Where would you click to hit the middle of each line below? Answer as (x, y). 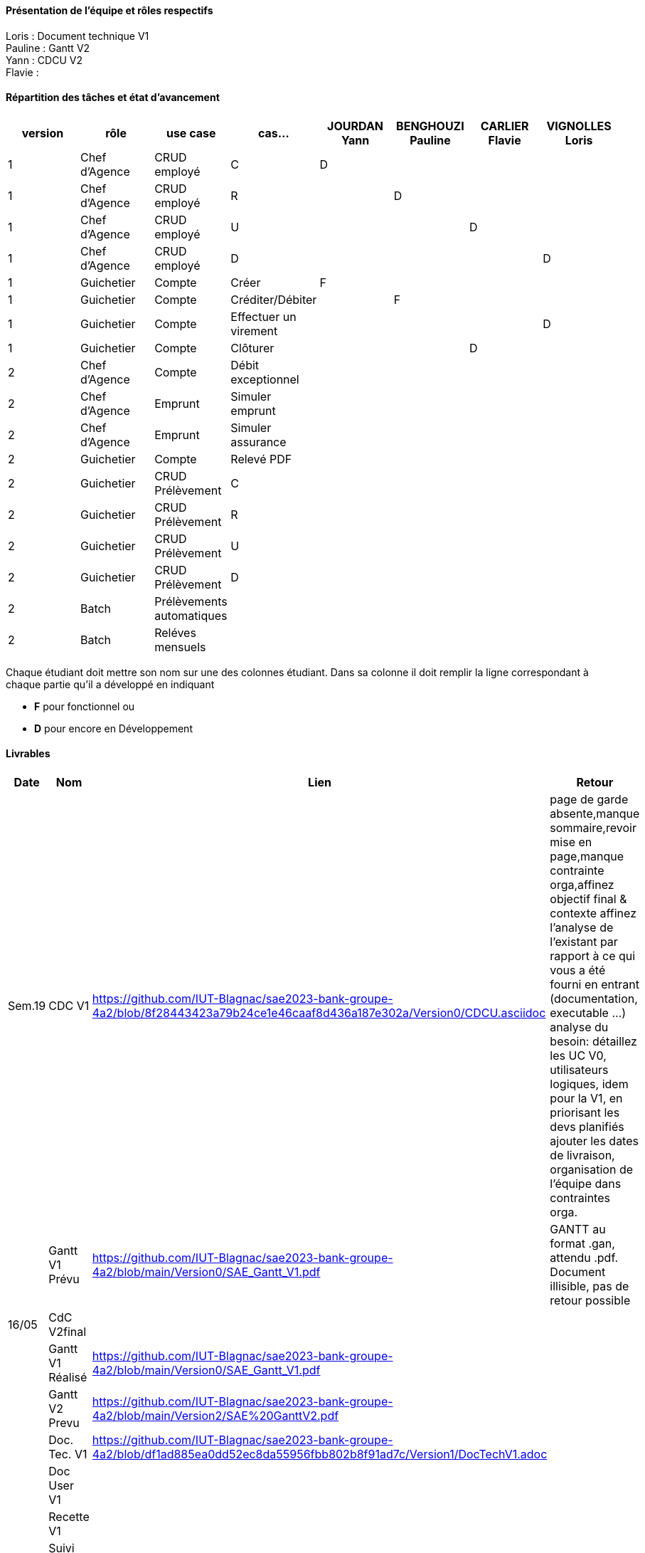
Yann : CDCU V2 (44, 60)
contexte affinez (593, 914)
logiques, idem (589, 1084)
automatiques (191, 615)
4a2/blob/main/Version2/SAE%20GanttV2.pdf (215, 1416)
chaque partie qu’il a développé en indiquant (110, 684)
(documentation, (594, 999)
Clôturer (252, 348)
